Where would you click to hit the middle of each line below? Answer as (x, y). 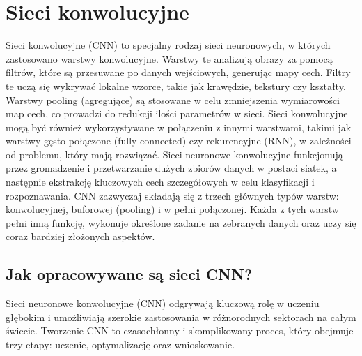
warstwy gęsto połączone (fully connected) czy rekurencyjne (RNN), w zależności (179, 141)
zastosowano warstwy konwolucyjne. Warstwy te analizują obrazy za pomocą (169, 58)
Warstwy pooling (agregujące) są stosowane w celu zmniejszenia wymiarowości (173, 99)
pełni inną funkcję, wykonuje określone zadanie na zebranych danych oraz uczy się (181, 222)
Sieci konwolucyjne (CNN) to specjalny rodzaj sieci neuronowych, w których (168, 45)
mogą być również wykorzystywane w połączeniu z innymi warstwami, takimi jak (179, 127)
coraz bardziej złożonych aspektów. (80, 236)
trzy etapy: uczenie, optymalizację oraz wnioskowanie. (120, 344)
